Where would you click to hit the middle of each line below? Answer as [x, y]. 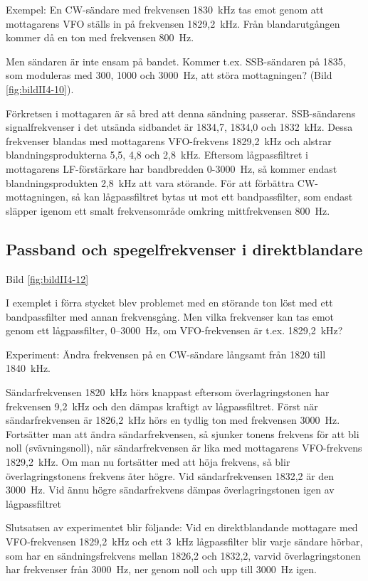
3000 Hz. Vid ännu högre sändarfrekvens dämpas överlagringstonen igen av [170, 490]
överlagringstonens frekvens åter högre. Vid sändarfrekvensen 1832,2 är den [170, 475]
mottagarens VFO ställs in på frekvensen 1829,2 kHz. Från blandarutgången [173, 23]
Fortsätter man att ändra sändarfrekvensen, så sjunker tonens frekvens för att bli [183, 433]
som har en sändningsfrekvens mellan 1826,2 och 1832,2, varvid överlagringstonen [183, 555]
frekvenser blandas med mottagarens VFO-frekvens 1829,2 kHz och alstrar [169, 140]
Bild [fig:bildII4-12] [47, 278]
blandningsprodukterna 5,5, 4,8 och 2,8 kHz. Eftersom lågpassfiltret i [157, 155]
